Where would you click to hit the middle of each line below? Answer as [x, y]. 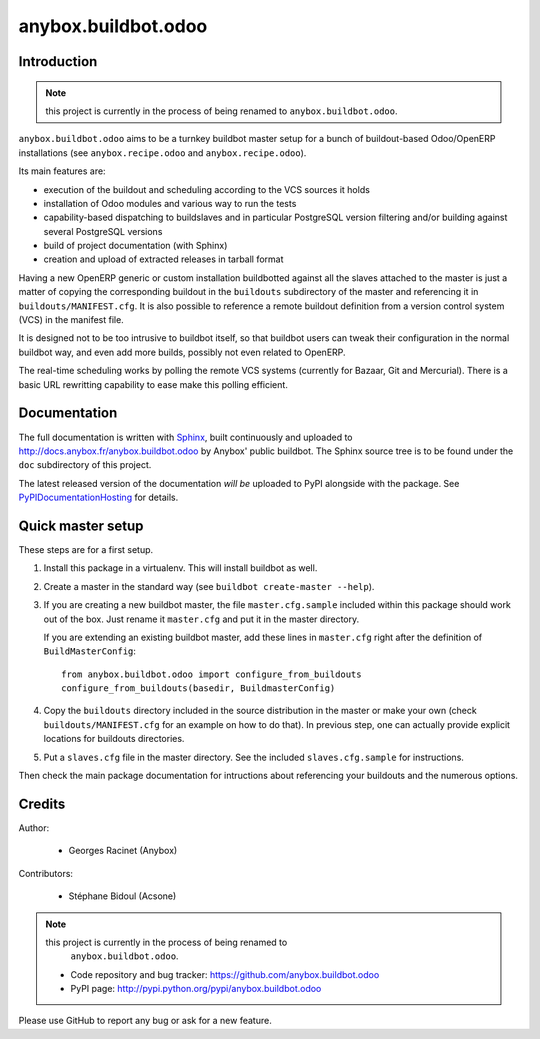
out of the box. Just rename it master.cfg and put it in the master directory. [201, 619]
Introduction [58, 61]
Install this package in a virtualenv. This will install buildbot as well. [180, 568]
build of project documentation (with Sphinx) [135, 246]
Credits [42, 803]
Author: [34, 827]
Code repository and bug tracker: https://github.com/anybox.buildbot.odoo [225, 974]
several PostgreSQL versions [103, 231]
